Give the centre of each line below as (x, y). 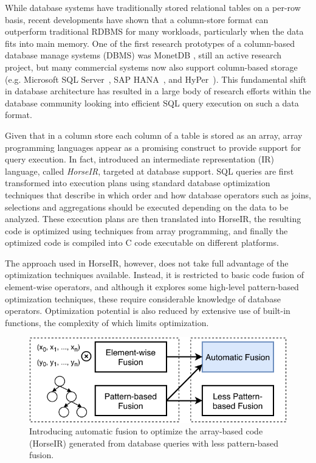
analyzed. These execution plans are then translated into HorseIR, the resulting (153, 219)
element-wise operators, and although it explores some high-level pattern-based (152, 287)
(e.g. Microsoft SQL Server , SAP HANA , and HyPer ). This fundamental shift (156, 79)
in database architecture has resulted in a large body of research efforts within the (158, 91)
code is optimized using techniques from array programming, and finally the (146, 230)
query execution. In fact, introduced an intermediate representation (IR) (140, 159)
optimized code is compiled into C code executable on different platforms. (142, 242)
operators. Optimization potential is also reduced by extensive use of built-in (148, 311)
